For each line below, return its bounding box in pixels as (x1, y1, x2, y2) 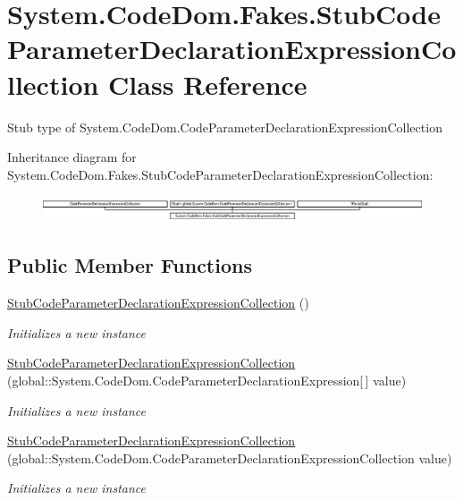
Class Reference (108, 65, 307, 102)
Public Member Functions (7, 251, 252, 279)
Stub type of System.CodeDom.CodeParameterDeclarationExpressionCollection (7, 117, 442, 136)
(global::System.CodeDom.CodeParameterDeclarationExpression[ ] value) (7, 371, 407, 389)
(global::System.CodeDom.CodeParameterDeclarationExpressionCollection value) (7, 448, 452, 467)
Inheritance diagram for (7, 148, 137, 166)
